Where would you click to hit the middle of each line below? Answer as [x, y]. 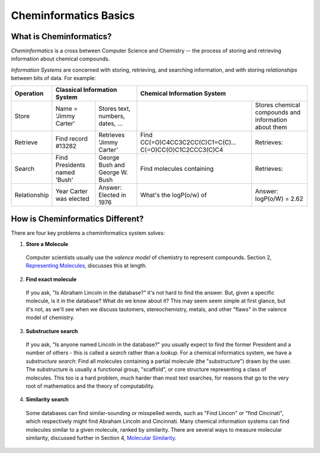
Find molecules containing [177, 168]
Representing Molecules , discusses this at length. [87, 266]
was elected [73, 199]
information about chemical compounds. [60, 59]
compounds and [278, 112]
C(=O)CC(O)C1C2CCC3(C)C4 [182, 149]
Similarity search [47, 400]
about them [271, 127]
